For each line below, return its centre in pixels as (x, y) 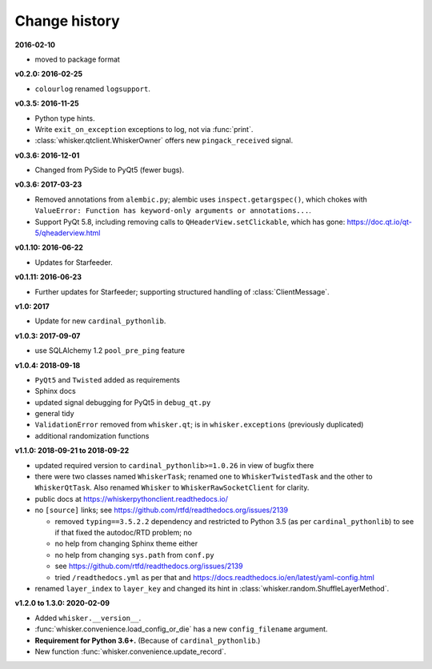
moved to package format (77, 59)
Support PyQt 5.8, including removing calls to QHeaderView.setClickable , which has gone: (190, 222)
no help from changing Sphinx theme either (126, 543)
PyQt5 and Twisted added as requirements (107, 379)
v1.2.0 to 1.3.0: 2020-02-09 (62, 603)
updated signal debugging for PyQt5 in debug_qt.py (123, 402)
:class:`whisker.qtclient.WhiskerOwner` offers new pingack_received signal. (164, 141)
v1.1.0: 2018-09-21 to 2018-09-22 (72, 451)
